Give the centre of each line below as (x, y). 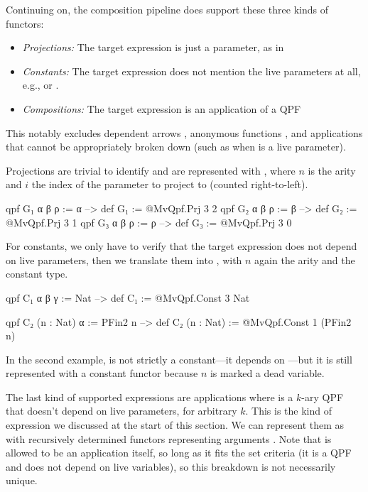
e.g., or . (40, 85)
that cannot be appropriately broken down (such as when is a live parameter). (176, 147)
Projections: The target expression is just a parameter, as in (153, 47)
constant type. (37, 274)
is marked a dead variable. (267, 373)
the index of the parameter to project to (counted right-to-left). (170, 184)
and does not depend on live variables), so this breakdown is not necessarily (171, 466)
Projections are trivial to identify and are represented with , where (151, 170)
